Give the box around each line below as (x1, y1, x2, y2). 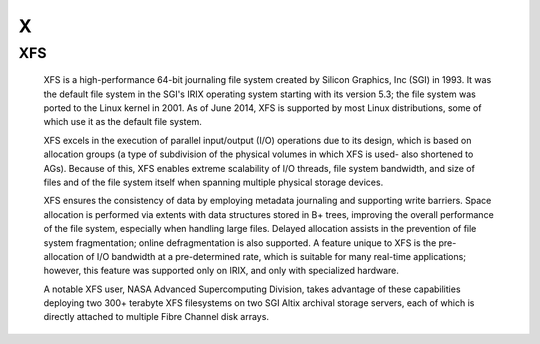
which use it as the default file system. (43, 116, 202, 128)
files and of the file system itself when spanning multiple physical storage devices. (43, 176, 384, 188)
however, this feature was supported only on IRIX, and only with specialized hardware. (43, 265, 400, 277)
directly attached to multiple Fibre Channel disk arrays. (43, 311, 270, 323)
